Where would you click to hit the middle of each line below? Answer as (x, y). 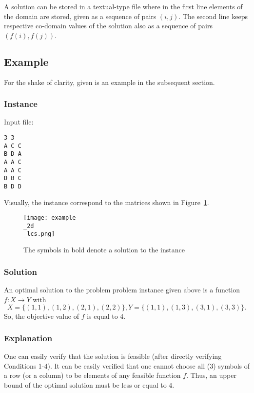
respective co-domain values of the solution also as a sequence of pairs (108, 26)
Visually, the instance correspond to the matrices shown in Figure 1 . (107, 202)
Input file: (19, 122)
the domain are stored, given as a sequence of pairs (80, 16)
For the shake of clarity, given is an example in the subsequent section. (109, 82)
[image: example (50, 218)
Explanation (28, 338)
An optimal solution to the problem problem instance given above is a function (122, 289)
